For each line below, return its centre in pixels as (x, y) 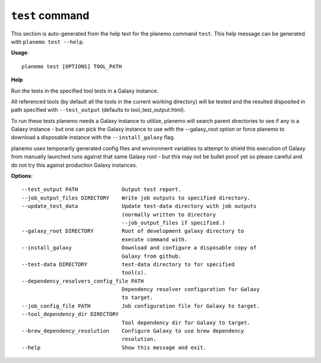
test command (50, 15)
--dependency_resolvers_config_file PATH (83, 281)
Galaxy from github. (151, 256)
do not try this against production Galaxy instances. (74, 165)
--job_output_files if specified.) (173, 222)
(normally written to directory (169, 214)
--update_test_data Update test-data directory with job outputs (139, 206)
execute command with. (155, 239)
